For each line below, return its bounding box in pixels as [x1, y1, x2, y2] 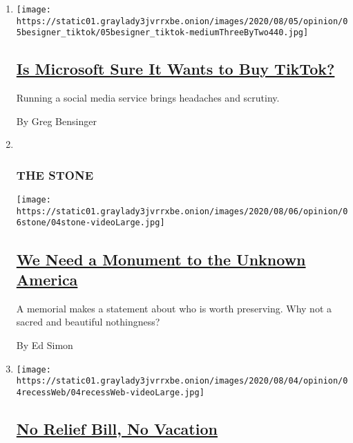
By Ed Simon [16, 337, 73, 352]
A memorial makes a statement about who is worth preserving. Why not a [16, 301, 332, 315]
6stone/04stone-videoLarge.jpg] [16, 218, 165, 228]
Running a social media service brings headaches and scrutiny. [16, 91, 280, 105]
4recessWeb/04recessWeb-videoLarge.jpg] [16, 387, 204, 397]
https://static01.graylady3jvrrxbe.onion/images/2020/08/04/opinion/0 [16, 376, 348, 386]
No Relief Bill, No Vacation [16, 417, 218, 439]
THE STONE [16, 166, 94, 183]
